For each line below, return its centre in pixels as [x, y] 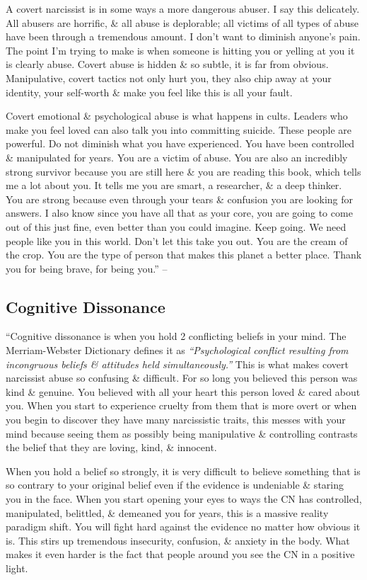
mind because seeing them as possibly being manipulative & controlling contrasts [182, 433]
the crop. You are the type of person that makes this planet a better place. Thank [184, 255]
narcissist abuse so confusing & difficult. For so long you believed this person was [182, 378]
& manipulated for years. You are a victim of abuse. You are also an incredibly [177, 157]
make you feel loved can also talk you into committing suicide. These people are [179, 129]
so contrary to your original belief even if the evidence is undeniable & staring [175, 485]
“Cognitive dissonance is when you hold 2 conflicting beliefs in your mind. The [176, 336]
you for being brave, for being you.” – [87, 268]
